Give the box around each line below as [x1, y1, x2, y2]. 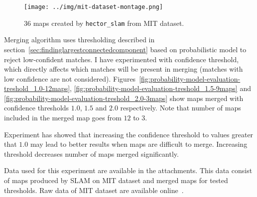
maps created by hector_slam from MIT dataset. [33, 17, 184, 28]
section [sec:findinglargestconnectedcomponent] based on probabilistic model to [4, 44, 247, 54]
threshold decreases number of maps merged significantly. [4, 148, 179, 159]
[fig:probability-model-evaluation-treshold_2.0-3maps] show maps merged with [4, 93, 244, 103]
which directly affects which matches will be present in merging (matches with [4, 64, 243, 74]
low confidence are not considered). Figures [4, 73, 136, 84]
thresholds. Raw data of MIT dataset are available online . [4, 185, 184, 195]
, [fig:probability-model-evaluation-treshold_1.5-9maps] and [70, 83, 251, 94]
